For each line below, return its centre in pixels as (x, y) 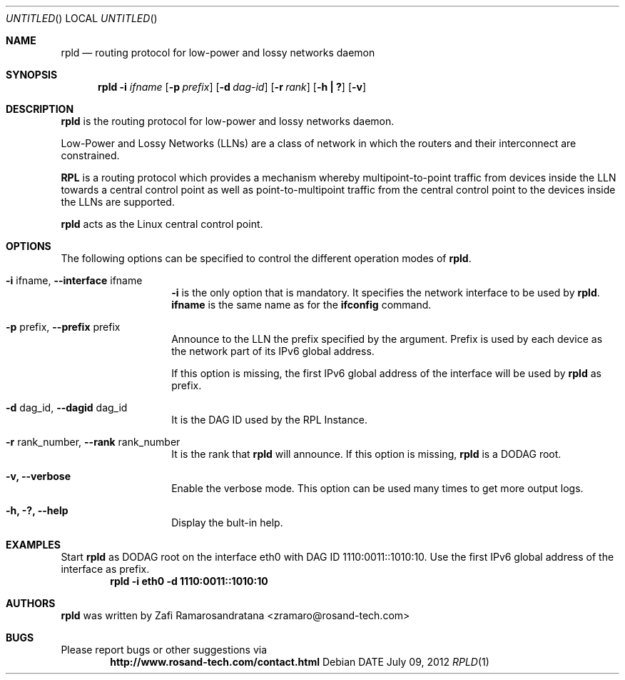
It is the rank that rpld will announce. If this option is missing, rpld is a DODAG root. (366, 454)
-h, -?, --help (37, 510)
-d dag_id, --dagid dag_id (67, 407)
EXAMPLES (33, 545)
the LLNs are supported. (118, 202)
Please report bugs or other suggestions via (164, 650)
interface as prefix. (105, 569)
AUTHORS (31, 603)
